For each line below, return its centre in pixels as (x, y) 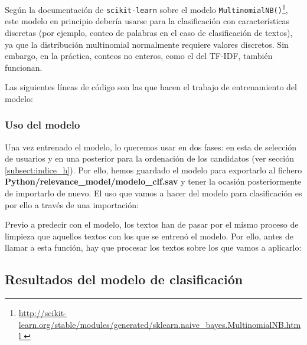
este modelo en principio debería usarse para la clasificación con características (147, 21)
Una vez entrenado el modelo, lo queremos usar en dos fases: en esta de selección (151, 147)
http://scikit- (43, 313)
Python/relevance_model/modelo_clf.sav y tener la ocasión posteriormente (153, 181)
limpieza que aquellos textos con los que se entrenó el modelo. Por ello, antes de (149, 236)
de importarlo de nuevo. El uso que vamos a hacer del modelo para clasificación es (153, 193)
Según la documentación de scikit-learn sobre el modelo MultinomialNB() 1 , (146, 9)
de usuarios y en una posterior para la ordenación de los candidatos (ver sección (149, 158)
